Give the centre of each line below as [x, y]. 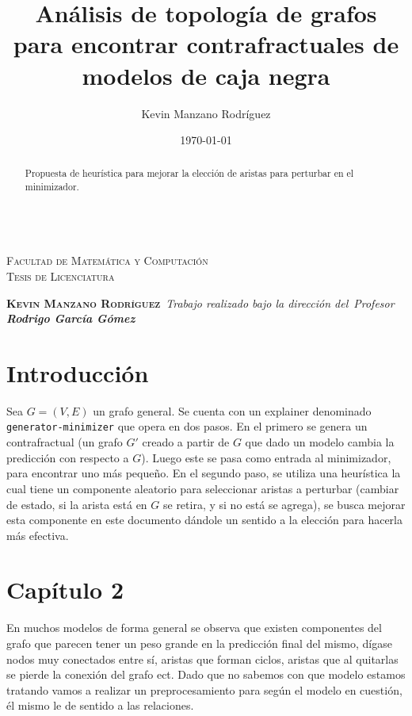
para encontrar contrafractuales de [206, 44]
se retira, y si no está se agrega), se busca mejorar [284, 504]
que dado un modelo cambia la [320, 442]
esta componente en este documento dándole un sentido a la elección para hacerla [204, 520]
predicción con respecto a [68, 457]
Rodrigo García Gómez [71, 318]
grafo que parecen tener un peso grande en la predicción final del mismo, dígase [199, 643]
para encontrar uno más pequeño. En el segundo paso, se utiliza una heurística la [204, 473]
